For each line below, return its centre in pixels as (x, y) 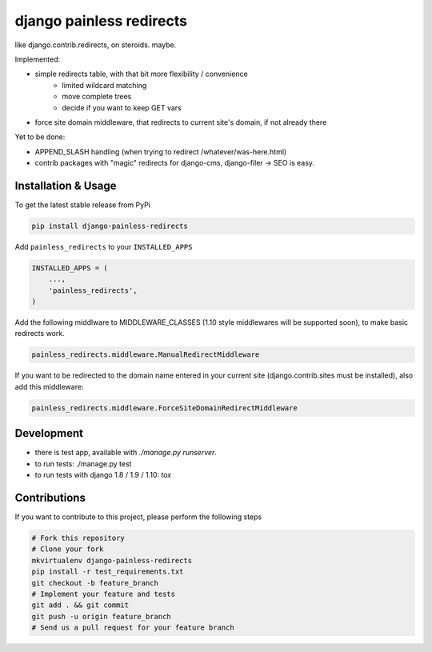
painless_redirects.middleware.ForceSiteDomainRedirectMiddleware (164, 408)
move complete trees (97, 97)
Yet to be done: (40, 137)
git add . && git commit (80, 605)
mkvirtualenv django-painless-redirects (112, 560)
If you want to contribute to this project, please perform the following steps (138, 517)
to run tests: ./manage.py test (83, 463)
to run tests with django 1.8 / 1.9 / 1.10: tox (103, 475)
